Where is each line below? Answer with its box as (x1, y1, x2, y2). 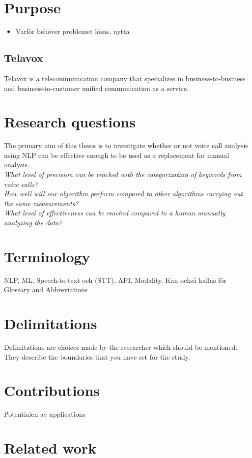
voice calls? (4, 179, 38, 189)
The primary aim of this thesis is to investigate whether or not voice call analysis (4, 140, 248, 151)
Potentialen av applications (4, 409, 85, 419)
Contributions (4, 380, 100, 400)
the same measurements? (4, 198, 79, 208)
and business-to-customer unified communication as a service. (4, 83, 189, 93)
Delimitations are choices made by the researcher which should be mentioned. (4, 342, 238, 352)
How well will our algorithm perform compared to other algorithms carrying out (4, 188, 243, 199)
